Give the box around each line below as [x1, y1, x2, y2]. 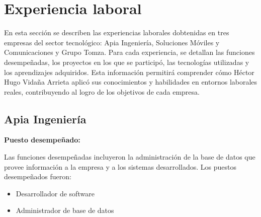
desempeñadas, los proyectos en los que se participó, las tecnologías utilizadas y [4, 56, 249, 67]
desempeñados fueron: [4, 171, 71, 182]
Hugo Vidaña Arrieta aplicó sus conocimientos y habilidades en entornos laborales [4, 77, 257, 87]
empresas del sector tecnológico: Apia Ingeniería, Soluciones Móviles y [4, 37, 220, 47]
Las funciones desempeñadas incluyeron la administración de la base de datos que [4, 152, 255, 162]
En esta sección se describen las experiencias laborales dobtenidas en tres [4, 27, 229, 38]
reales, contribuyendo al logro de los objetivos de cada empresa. [4, 86, 200, 97]
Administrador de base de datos [16, 205, 114, 215]
